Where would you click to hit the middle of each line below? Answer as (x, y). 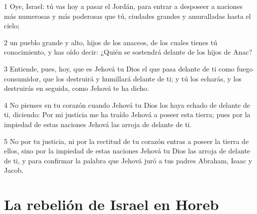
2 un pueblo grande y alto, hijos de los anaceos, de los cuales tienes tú (111, 42)
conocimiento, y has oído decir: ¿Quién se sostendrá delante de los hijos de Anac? (128, 52)
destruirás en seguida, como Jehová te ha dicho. (77, 88)
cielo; (12, 26)
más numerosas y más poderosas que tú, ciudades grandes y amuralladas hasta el (128, 16)
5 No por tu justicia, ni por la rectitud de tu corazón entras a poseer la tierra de (127, 141)
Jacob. (14, 170)
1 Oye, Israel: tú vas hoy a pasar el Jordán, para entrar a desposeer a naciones (124, 6)
